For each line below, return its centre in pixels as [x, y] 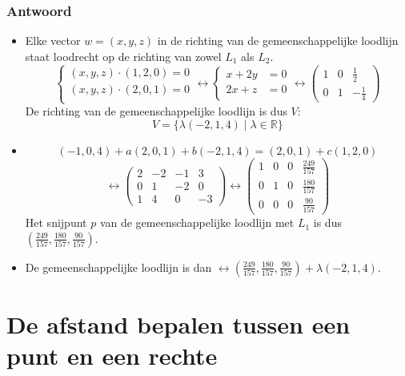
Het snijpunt [56, 222]
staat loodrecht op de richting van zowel [123, 56]
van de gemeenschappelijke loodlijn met [197, 222]
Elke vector [53, 40]
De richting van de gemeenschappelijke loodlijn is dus [156, 111]
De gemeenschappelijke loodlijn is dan [118, 267]
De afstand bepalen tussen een [178, 324]
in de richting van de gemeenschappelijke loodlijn [278, 40]
